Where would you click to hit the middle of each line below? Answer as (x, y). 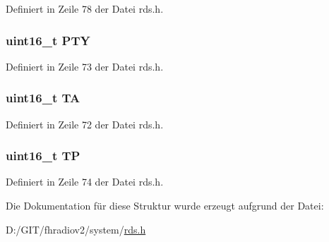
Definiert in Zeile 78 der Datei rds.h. (85, 8)
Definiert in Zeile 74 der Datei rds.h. (85, 182)
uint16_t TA (43, 98)
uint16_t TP (43, 156)
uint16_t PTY (48, 40)
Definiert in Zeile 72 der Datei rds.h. (85, 124)
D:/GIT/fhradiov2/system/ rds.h (76, 229)
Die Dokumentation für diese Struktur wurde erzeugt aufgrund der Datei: (165, 206)
